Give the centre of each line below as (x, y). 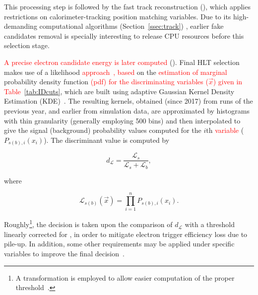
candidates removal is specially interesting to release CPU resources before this (124, 35)
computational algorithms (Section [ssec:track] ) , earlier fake (131, 26)
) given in (228, 82)
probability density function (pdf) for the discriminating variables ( (106, 82)
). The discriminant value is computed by (107, 140)
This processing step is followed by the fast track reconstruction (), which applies (127, 6)
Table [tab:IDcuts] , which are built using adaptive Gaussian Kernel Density (119, 91)
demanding (21, 26)
